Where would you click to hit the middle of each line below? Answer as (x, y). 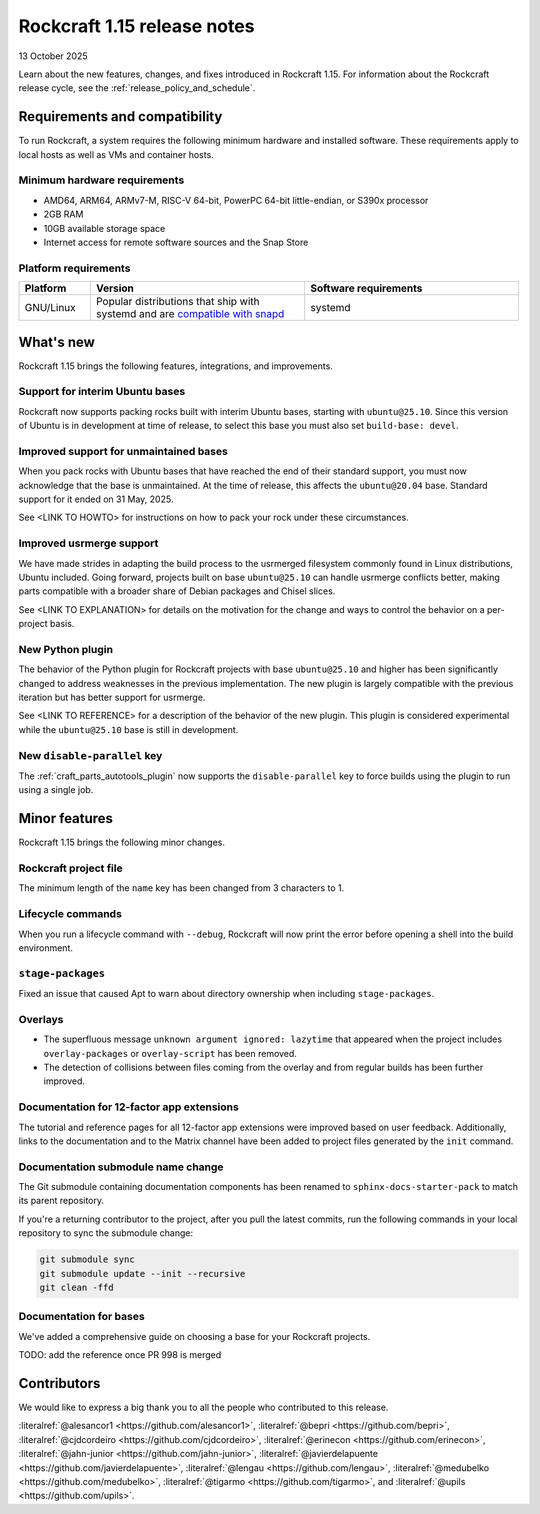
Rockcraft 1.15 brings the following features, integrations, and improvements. (176, 366)
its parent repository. (61, 1201)
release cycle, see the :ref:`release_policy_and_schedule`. (137, 88)
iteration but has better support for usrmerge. (112, 697)
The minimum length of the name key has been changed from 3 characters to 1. (181, 888)
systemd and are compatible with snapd (190, 314)
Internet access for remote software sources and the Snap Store (176, 242)
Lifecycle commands (70, 914)
